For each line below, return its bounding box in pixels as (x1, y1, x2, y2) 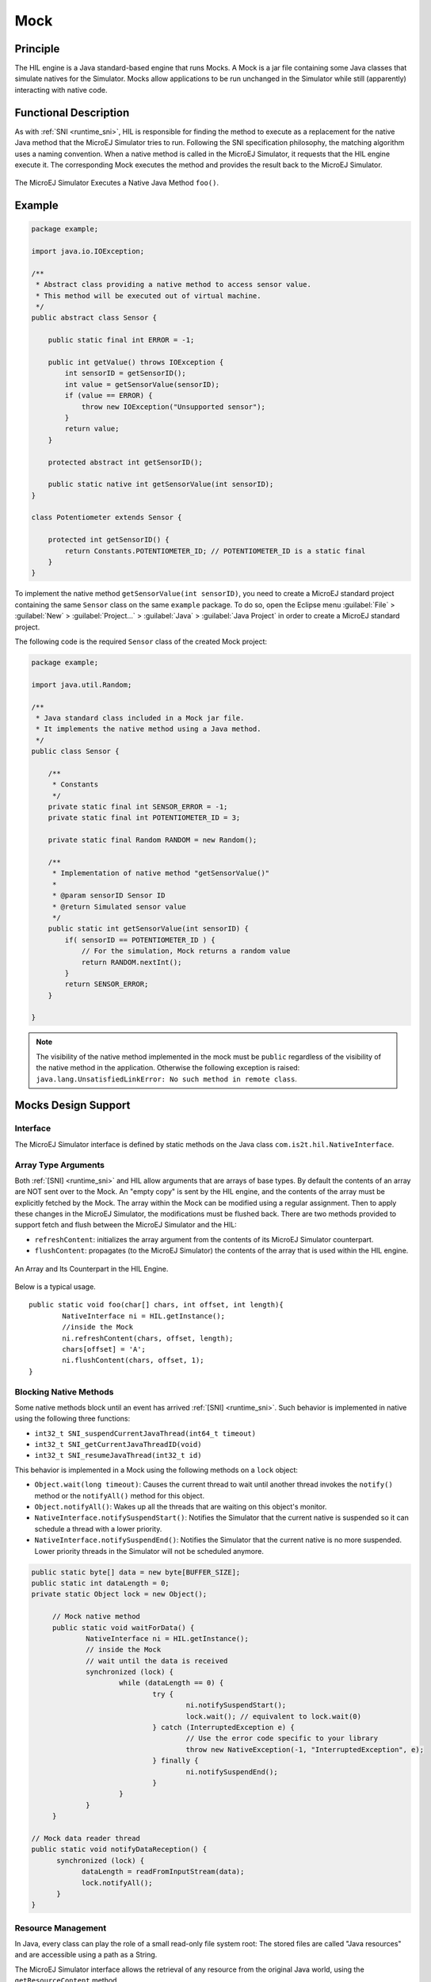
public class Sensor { (31, 747, 120, 756)
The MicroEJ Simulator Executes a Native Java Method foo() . (14, 178, 219, 188)
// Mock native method (51, 1612, 140, 1621)
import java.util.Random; (31, 680, 132, 689)
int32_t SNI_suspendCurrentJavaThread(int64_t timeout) (34, 1429, 257, 1438)
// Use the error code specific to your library (185, 1734, 379, 1743)
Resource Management (14, 1923, 107, 1934)
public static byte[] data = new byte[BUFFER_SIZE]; (31, 1567, 241, 1577)
